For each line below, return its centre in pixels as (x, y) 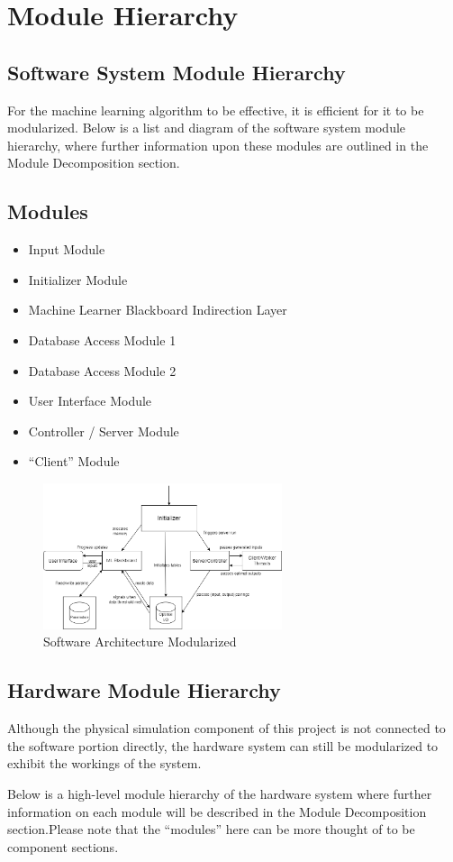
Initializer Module (78, 279)
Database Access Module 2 (102, 370)
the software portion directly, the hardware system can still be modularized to (223, 745)
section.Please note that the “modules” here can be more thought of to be (211, 829)
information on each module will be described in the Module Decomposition (217, 811)
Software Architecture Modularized (140, 642)
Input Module (67, 249)
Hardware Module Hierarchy (144, 690)
